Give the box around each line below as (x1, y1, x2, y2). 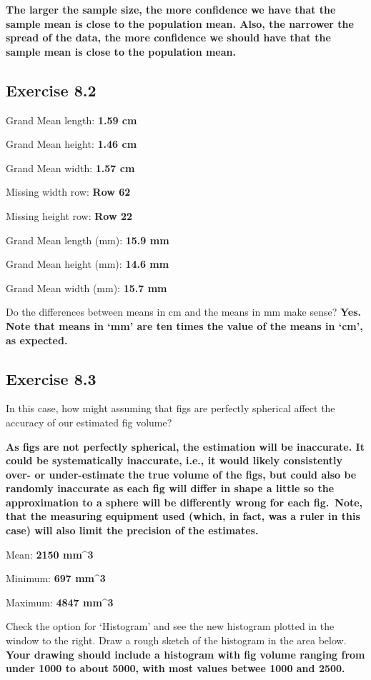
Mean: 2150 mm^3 (6, 546, 94, 561)
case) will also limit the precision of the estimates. (6, 523, 259, 538)
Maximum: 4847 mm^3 (6, 594, 114, 609)
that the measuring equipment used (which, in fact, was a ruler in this (6, 509, 360, 524)
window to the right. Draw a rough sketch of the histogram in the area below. (6, 633, 347, 648)
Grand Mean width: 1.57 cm (6, 160, 135, 175)
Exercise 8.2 (6, 79, 97, 101)
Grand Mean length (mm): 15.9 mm (6, 232, 169, 247)
